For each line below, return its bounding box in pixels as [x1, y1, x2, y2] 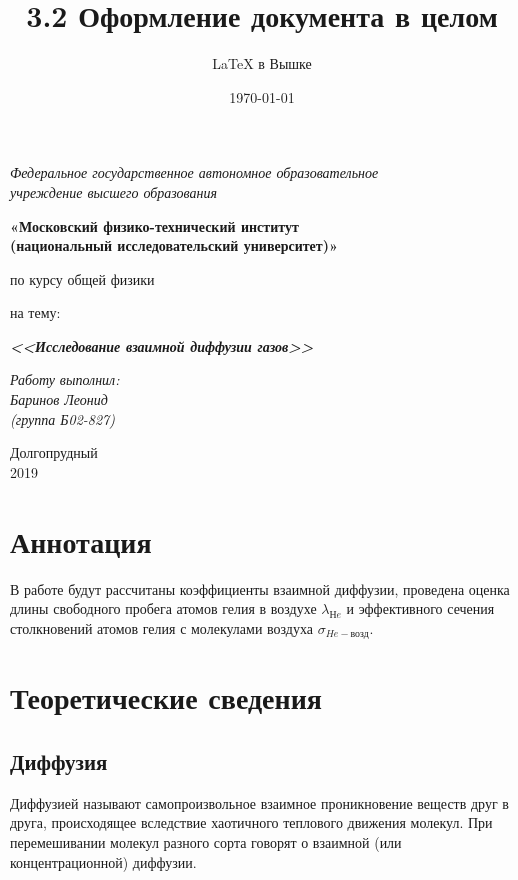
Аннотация [10, 520, 152, 561]
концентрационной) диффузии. [10, 851, 197, 872]
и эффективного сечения [346, 598, 495, 619]
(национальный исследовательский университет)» [10, 235, 338, 256]
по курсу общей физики [10, 268, 155, 289]
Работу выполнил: [10, 369, 120, 390]
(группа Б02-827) [10, 408, 115, 429]
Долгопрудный [10, 442, 98, 463]
